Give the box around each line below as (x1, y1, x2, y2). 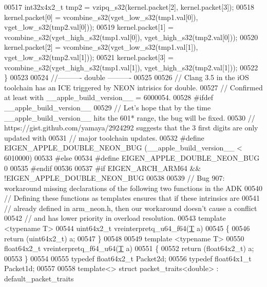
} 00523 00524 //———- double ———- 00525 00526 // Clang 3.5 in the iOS (4, 72, 249, 83)
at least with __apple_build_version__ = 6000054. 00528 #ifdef (4, 92, 213, 103)
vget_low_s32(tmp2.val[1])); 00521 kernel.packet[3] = (4, 51, 174, 62)
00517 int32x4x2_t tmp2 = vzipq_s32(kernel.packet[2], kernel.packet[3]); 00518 (4, 2, 255, 12)
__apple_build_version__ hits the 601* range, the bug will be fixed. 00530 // (4, 112, 255, 123)
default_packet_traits (4, 273, 74, 284)
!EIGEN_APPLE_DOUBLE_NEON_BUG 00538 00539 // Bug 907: (4, 173, 225, 183)
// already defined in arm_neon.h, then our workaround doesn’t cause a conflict (4, 202, 257, 213)
